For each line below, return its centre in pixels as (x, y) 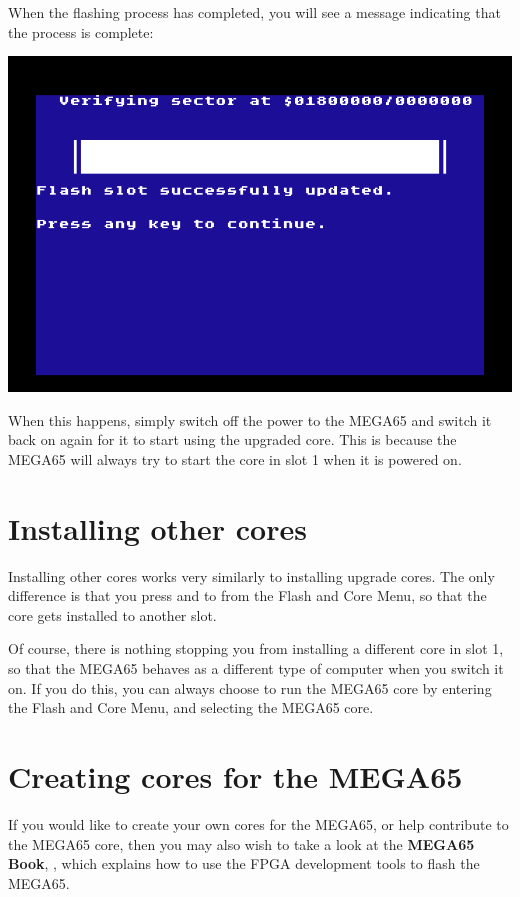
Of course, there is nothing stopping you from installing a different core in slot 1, (256, 648)
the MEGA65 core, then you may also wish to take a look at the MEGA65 (241, 843)
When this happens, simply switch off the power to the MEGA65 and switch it (250, 419)
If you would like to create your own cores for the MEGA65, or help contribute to (258, 823)
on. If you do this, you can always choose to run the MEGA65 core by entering (250, 687)
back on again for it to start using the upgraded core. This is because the (232, 439)
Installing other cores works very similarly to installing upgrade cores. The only (251, 575)
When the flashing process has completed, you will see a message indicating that (254, 12)
